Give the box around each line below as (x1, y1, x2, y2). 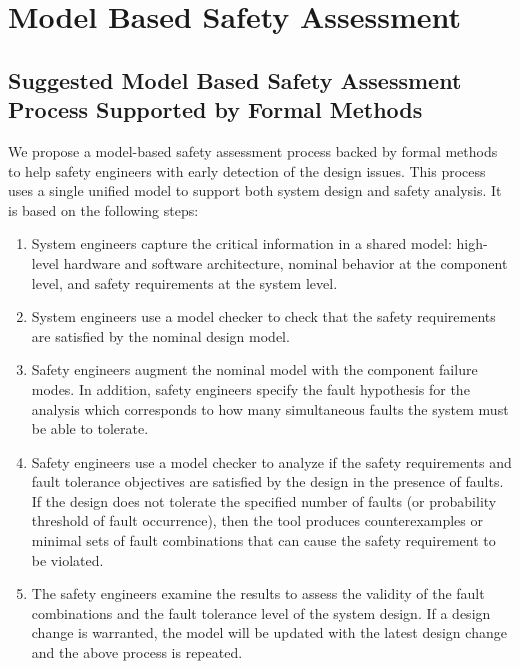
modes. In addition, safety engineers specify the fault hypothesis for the (31, 378, 470, 399)
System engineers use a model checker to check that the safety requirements (31, 306, 496, 327)
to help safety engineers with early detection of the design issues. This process (8, 160, 486, 181)
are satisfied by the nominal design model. (31, 325, 290, 346)
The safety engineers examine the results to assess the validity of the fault (31, 583, 485, 604)
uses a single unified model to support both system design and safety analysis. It (8, 180, 502, 201)
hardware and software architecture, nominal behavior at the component (63, 252, 508, 273)
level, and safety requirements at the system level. (31, 272, 338, 293)
